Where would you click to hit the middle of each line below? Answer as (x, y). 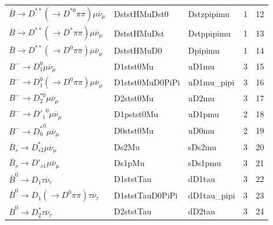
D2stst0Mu (134, 98)
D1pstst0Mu (136, 114)
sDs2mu (202, 147)
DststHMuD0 (138, 50)
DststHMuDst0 (141, 14)
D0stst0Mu (134, 130)
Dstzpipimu (209, 14)
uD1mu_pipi (211, 82)
